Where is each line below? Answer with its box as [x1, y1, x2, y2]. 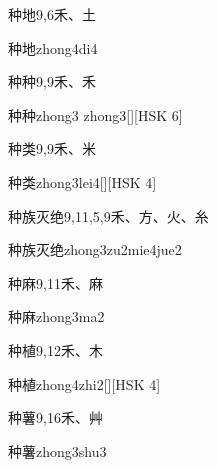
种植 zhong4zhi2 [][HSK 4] [8, 373, 161, 394]
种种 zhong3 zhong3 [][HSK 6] [8, 104, 183, 125]
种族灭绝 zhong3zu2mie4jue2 [8, 239, 182, 260]
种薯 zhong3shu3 [8, 440, 107, 461]
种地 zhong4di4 [8, 37, 98, 58]
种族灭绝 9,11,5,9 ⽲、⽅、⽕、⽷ [8, 205, 209, 226]
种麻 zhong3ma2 [8, 306, 105, 327]
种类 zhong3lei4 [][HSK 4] [8, 171, 157, 192]
